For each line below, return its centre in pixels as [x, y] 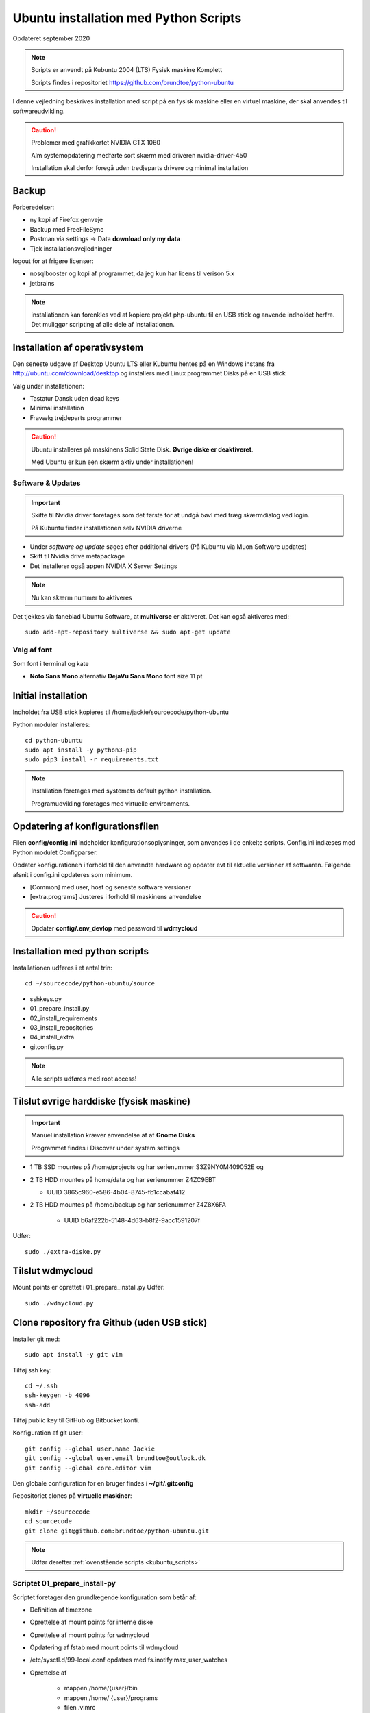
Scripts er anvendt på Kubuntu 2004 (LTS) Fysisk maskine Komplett [127, 70]
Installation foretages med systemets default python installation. [122, 791]
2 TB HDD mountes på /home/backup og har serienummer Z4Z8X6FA [128, 1205]
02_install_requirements [63, 1018]
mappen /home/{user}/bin [101, 1688]
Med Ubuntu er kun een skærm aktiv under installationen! [112, 462]
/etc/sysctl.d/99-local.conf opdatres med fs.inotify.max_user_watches [129, 1660]
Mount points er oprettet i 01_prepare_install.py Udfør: [89, 1287]
